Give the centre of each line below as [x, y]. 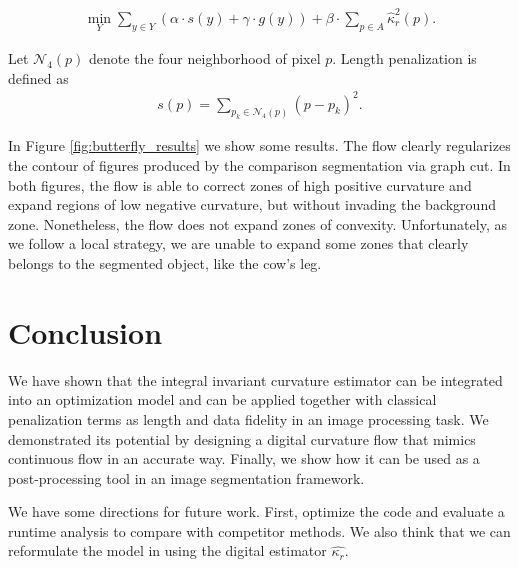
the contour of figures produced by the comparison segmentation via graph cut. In [259, 165]
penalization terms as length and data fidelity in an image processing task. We [248, 418]
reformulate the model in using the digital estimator [167, 550]
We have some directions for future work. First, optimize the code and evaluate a [256, 511]
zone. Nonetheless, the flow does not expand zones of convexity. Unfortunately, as [257, 223]
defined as [38, 77]
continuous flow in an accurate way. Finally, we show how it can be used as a [244, 458]
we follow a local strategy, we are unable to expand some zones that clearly [238, 243]
